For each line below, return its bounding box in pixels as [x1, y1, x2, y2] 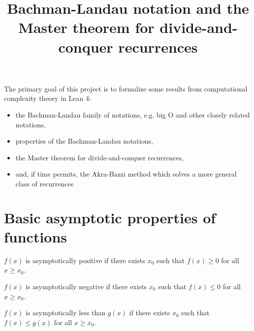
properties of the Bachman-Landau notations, [15, 136, 153, 146]
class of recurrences [15, 178, 74, 188]
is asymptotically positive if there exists [26, 255, 145, 265]
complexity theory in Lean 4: [4, 93, 91, 103]
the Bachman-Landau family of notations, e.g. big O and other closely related [15, 109, 250, 120]
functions [4, 226, 67, 246]
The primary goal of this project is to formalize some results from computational [4, 83, 248, 93]
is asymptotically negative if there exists [26, 281, 147, 291]
